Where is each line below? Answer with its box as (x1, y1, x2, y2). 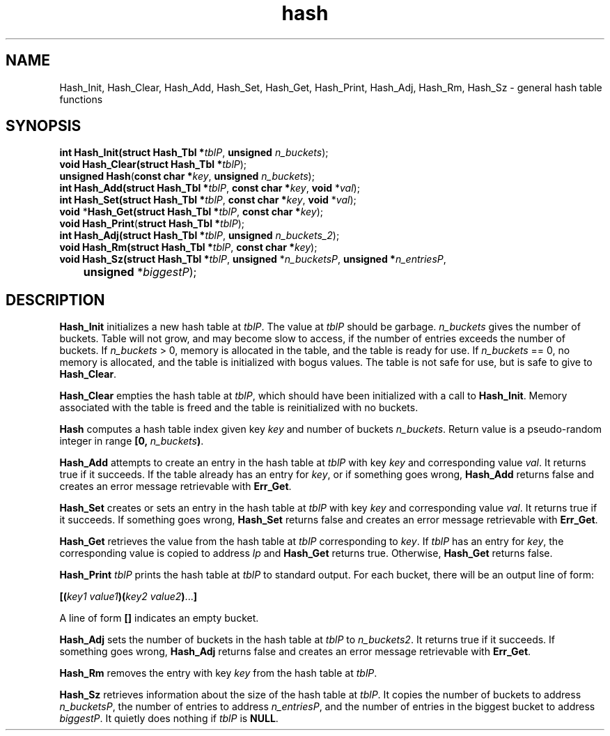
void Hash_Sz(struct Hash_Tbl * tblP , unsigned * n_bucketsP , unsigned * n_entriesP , (59, 253, 446, 266)
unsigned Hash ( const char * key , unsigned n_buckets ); (59, 170, 315, 183)
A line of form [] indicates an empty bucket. (59, 612, 259, 624)
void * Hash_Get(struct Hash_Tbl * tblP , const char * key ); (59, 206, 324, 218)
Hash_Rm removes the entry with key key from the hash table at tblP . (59, 667, 377, 680)
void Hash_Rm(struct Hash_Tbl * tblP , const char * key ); (59, 241, 318, 254)
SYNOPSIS (6, 117, 81, 135)
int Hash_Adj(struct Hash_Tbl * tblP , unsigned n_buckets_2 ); (59, 229, 340, 242)
